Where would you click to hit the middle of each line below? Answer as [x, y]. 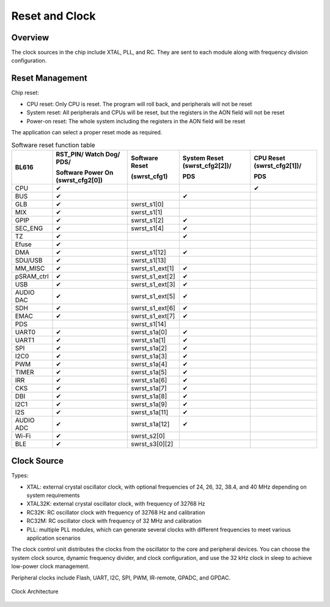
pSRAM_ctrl [32, 276]
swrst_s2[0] [148, 435]
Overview [30, 38]
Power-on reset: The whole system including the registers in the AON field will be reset [136, 121]
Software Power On [85, 172]
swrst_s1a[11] [150, 412]
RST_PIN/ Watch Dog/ [88, 154]
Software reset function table [53, 145]
